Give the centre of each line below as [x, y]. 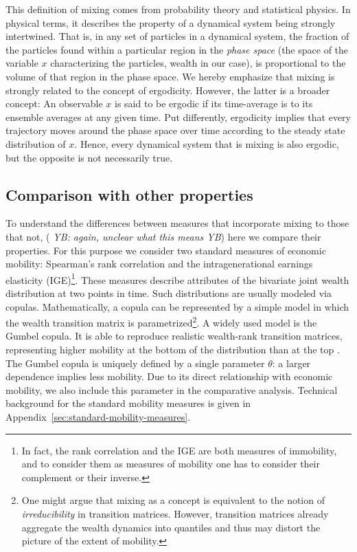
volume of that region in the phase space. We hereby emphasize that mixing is [170, 76]
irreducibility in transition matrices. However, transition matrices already [175, 513]
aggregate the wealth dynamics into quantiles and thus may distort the [171, 527]
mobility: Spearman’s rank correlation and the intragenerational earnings [159, 264]
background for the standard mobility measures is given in [128, 403]
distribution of [36, 143]
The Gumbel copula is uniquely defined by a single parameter [135, 363]
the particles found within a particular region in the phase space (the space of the [177, 49]
